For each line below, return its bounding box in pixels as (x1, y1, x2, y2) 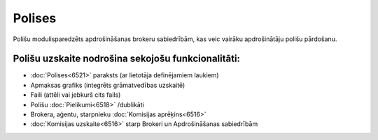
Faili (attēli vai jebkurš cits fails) (30, 91, 121, 99)
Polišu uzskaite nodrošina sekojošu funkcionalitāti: (13, 53, 241, 65)
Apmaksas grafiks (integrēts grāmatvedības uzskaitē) (30, 81, 185, 89)
